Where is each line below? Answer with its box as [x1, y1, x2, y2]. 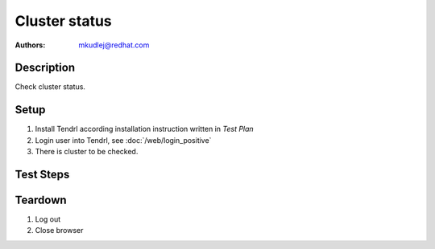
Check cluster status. [14, 82, 86, 92]
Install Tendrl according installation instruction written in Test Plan [35, 124, 254, 134]
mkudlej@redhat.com [78, 40, 150, 50]
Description [14, 61, 76, 75]
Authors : [14, 40, 46, 50]
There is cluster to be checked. [35, 147, 139, 157]
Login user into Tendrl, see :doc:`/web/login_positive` [35, 135, 212, 145]
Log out [35, 214, 61, 224]
